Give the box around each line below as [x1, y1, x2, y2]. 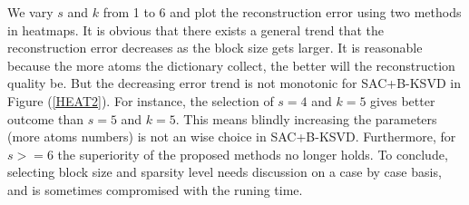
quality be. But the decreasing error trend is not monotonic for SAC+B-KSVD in [7, 73, 461, 93]
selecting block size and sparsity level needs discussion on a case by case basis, [7, 162, 442, 181]
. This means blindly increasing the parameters [175, 109, 437, 128]
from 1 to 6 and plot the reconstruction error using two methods [103, 3, 462, 21]
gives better [370, 91, 435, 110]
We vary [7, 3, 54, 21]
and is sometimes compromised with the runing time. [7, 180, 303, 199]
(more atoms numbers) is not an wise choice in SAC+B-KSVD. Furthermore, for [7, 127, 456, 146]
